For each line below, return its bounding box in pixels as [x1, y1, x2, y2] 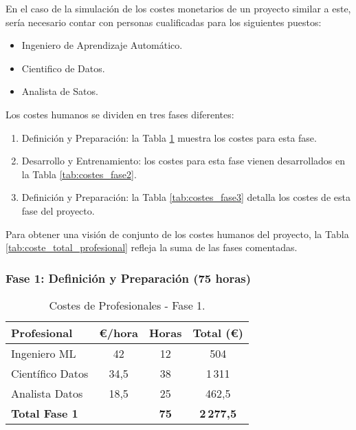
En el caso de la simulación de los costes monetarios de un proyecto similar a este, [5, 1, 351, 15]
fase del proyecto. [21, 203, 95, 217]
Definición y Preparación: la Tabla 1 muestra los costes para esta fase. [21, 130, 317, 144]
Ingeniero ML [11, 345, 76, 361]
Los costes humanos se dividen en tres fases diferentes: [5, 107, 234, 121]
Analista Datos [11, 385, 83, 401]
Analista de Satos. [21, 84, 98, 98]
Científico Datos [11, 365, 89, 381]
